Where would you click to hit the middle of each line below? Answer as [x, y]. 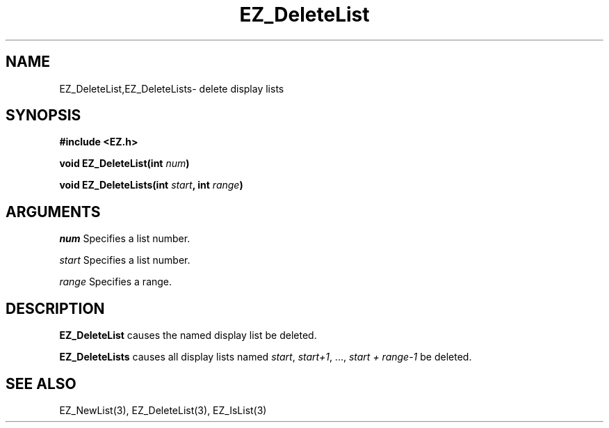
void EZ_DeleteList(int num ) [124, 164]
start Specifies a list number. [125, 260]
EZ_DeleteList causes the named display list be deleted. [188, 335]
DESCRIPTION [55, 308]
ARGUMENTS [53, 212]
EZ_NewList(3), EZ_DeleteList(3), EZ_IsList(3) [163, 410]
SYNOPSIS [43, 116]
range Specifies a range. [116, 282]
